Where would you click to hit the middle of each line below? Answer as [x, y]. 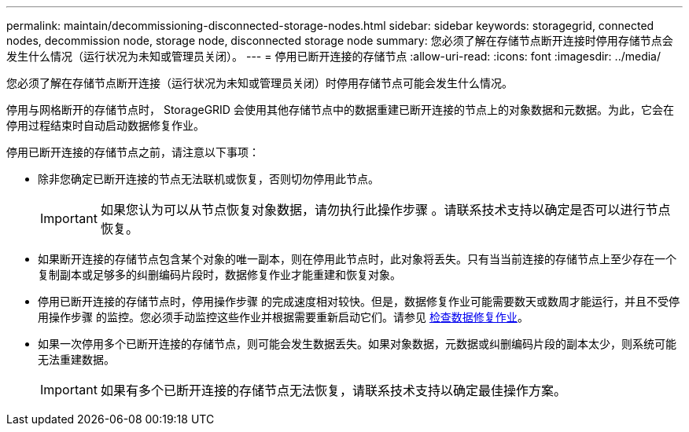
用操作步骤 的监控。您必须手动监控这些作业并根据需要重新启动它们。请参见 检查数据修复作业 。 [283, 317]
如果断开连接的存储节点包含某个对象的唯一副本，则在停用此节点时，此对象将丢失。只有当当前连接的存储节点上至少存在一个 [357, 259]
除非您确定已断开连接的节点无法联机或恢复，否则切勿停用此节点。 [208, 179]
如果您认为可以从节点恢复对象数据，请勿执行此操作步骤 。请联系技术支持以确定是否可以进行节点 [385, 210]
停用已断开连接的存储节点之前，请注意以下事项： [133, 152]
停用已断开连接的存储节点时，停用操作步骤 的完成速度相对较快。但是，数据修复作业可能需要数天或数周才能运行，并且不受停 [359, 301]
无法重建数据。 [76, 359]
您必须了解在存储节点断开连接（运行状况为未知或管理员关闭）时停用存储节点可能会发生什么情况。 [260, 83]
